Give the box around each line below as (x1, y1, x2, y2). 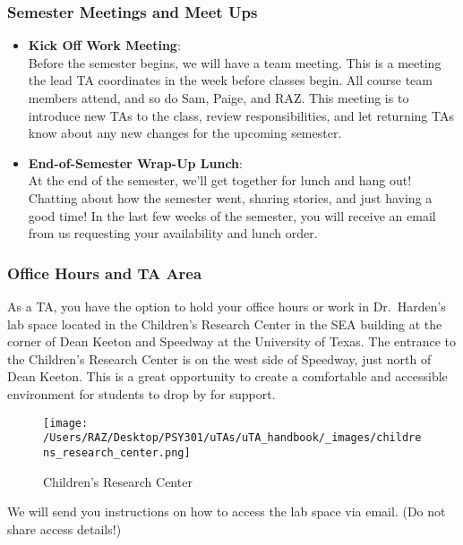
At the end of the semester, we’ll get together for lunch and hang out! (28, 171, 412, 190)
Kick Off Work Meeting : (28, 36, 181, 55)
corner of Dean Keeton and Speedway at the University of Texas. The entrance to (7, 332, 456, 351)
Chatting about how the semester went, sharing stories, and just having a (28, 188, 433, 207)
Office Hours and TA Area (7, 261, 202, 284)
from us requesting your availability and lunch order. (28, 224, 318, 243)
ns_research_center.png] (43, 446, 191, 459)
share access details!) (7, 519, 122, 538)
